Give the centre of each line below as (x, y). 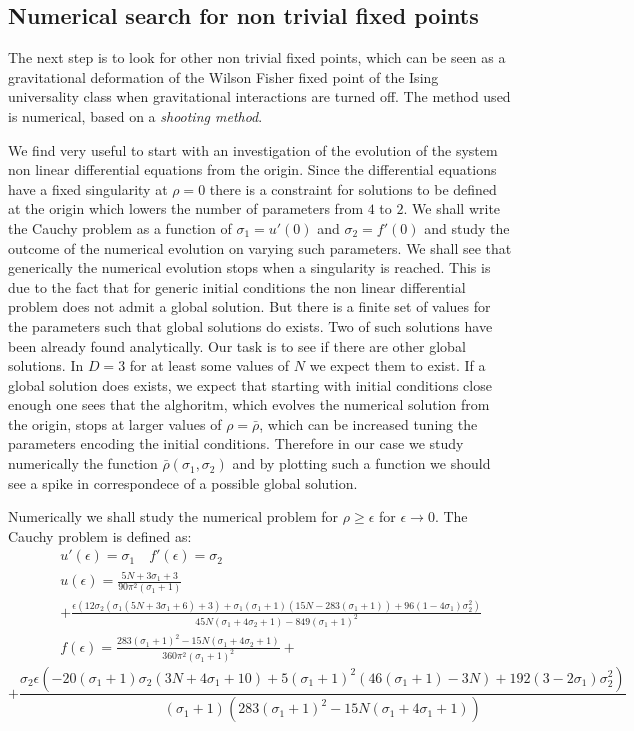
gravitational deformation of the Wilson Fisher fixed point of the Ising (223, 76)
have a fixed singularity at (88, 188)
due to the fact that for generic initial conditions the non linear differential (237, 286)
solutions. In (46, 365)
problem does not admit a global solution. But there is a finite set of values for (249, 306)
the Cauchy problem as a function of (120, 227)
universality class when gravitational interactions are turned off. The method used (259, 96)
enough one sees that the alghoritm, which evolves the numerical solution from (249, 404)
